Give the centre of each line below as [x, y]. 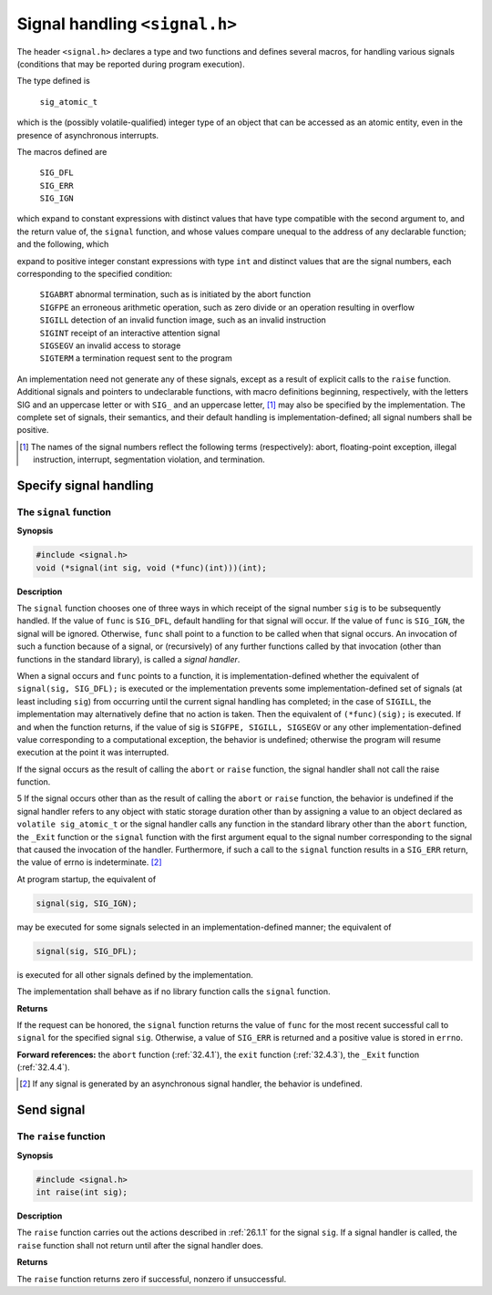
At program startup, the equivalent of [87, 879]
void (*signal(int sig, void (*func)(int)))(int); [152, 568]
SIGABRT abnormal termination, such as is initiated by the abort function [175, 294]
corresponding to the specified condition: [95, 274]
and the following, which [63, 244]
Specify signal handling [85, 485]
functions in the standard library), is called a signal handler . [128, 659]
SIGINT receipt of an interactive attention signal [130, 333]
